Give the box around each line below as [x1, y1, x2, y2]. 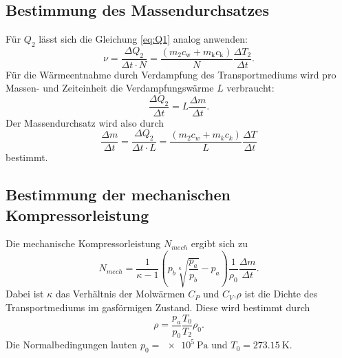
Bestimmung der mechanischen [6, 184, 231, 205]
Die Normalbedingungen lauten [6, 337, 138, 352]
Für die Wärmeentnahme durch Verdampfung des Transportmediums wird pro [6, 67, 336, 81]
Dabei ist [6, 286, 44, 301]
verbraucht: [226, 81, 275, 95]
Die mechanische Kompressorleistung [6, 236, 161, 251]
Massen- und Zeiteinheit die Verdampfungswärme [6, 81, 214, 95]
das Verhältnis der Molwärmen [55, 286, 185, 301]
